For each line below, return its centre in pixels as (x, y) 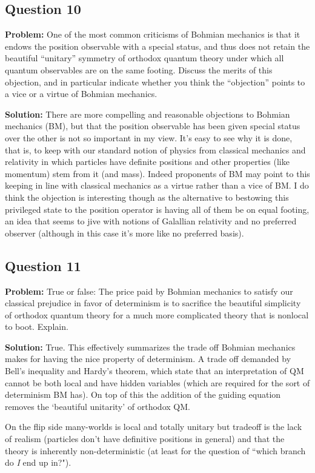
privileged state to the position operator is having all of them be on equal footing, (157, 209)
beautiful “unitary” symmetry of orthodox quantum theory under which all (144, 58)
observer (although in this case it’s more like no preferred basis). (124, 233)
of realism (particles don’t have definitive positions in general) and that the (145, 439)
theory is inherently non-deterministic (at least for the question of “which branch (155, 450)
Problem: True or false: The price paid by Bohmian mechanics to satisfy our (149, 291)
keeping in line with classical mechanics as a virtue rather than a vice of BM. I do (157, 185)
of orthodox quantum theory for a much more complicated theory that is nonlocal (157, 314)
